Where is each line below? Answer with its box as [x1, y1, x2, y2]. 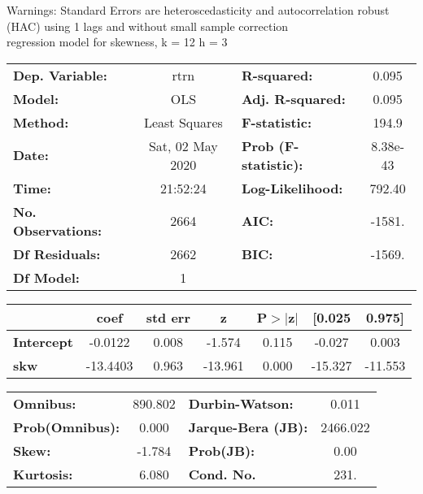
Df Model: [13, 267, 80, 287]
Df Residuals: [13, 244, 101, 263]
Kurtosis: [13, 464, 73, 483]
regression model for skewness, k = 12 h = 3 [7, 33, 228, 50]
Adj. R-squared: [241, 89, 346, 108]
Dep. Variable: [13, 65, 107, 84]
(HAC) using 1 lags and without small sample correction [7, 17, 289, 34]
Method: [13, 112, 69, 132]
